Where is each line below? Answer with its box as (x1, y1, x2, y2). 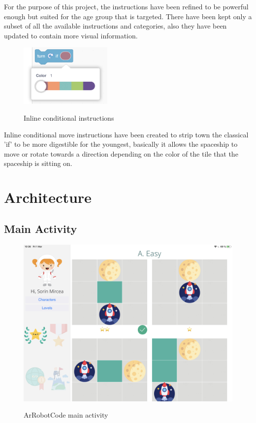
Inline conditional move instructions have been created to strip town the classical (4, 129, 249, 139)
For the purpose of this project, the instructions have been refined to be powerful (4, 1, 249, 11)
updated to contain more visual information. (4, 30, 138, 40)
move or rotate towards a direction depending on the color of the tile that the (4, 148, 238, 159)
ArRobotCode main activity (24, 410, 108, 420)
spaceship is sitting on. (4, 158, 72, 168)
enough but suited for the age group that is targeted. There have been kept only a (4, 11, 252, 21)
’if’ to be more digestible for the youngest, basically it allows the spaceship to (4, 139, 238, 149)
